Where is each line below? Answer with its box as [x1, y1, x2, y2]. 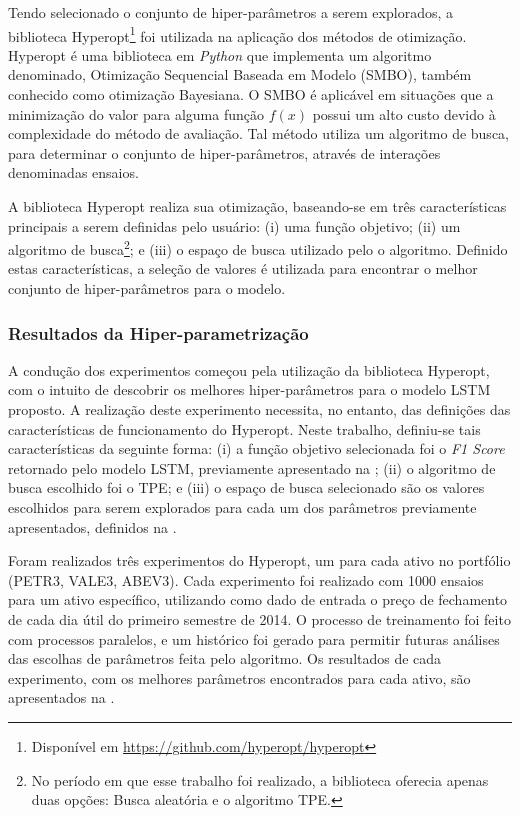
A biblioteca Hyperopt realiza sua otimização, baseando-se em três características [8, 196, 507, 216]
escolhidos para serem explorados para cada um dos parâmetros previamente [8, 497, 477, 517]
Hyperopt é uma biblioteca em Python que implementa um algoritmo [8, 44, 432, 65]
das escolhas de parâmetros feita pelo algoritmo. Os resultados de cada [8, 648, 442, 669]
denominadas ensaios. [8, 162, 139, 183]
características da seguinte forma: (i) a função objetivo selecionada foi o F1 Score [8, 438, 505, 459]
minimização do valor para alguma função [8, 103, 264, 124]
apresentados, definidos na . [8, 516, 177, 537]
